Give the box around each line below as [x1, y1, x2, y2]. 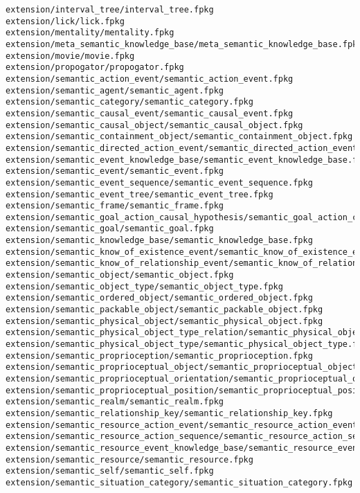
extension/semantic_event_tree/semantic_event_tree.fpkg [6, 189, 273, 199]
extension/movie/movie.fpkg [6, 51, 135, 61]
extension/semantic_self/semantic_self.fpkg [6, 466, 214, 476]
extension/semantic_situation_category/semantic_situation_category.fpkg [6, 477, 353, 487]
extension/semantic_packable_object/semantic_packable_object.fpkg [6, 305, 323, 315]
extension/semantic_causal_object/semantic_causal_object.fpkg [6, 120, 303, 130]
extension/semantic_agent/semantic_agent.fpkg [6, 85, 224, 96]
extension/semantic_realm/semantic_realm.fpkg [6, 397, 224, 407]
